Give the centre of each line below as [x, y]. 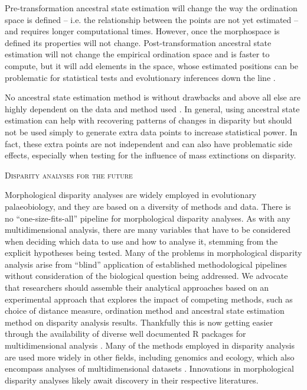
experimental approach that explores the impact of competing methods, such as [149, 299]
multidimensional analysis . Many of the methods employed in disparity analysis [150, 345]
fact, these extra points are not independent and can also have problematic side [148, 143]
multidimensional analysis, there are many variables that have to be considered [148, 230]
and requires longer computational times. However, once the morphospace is [142, 31]
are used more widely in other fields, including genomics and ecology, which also [150, 357]
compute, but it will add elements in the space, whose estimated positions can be [152, 65]
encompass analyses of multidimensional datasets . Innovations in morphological [149, 368]
